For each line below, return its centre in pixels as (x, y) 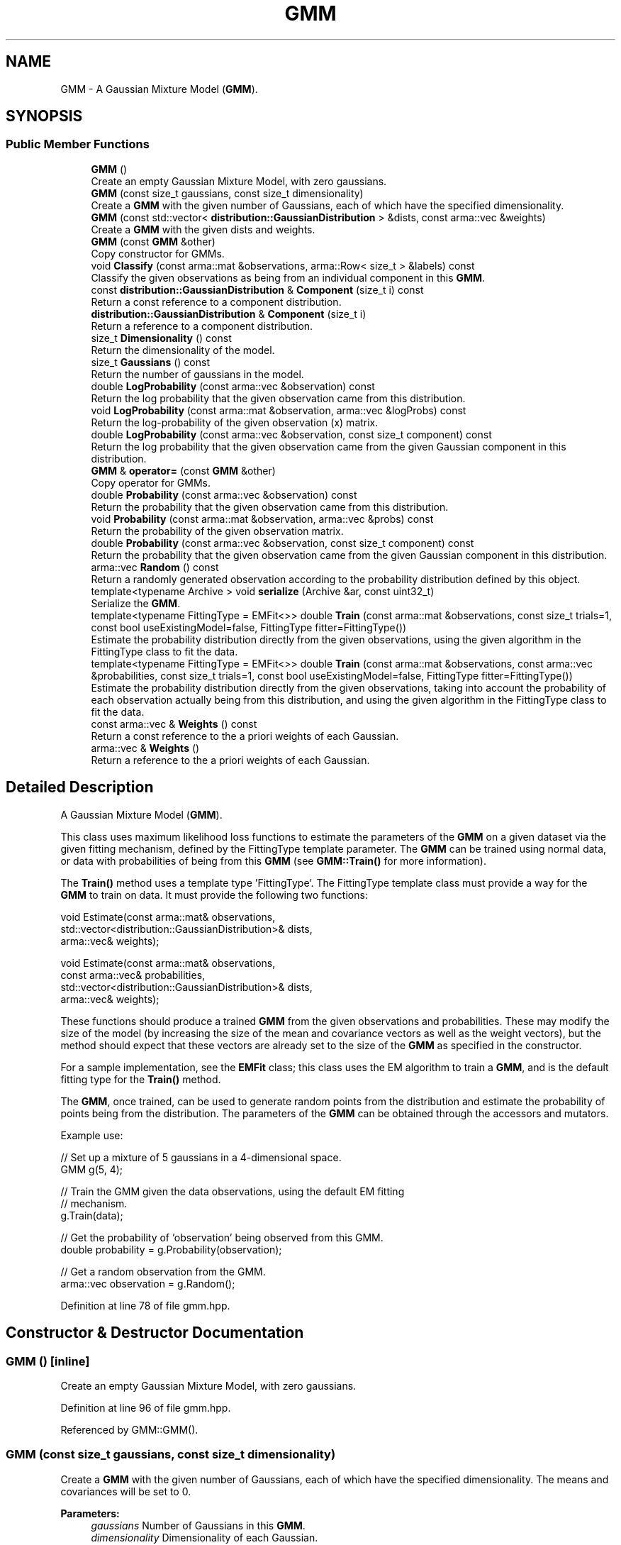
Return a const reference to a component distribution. (216, 301)
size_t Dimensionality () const (161, 338)
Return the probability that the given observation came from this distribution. (270, 506)
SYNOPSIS (44, 116)
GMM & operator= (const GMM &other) (183, 470)
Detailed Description (80, 787)
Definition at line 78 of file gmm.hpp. (145, 1305)
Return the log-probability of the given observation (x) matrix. (235, 422)
